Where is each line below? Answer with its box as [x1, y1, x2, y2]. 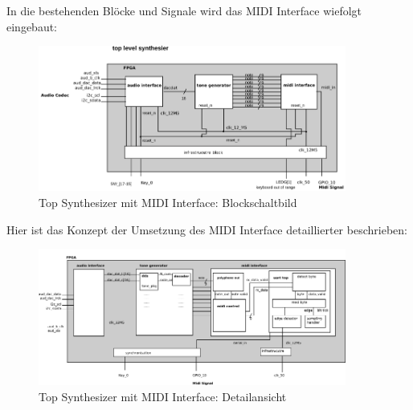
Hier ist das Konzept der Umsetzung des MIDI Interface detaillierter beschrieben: [6, 221, 407, 237]
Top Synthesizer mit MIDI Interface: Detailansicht [39, 388, 287, 404]
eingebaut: [6, 18, 58, 35]
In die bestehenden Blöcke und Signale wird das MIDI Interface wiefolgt [6, 2, 362, 18]
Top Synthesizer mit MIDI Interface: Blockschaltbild [39, 193, 297, 210]
